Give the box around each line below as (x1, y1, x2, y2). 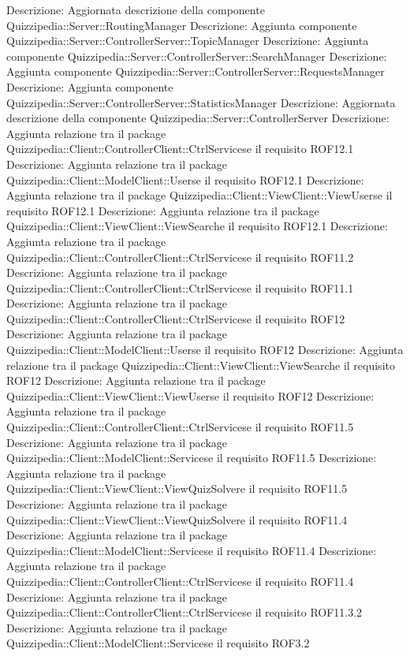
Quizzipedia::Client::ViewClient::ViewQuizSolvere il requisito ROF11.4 (6, 511, 348, 527)
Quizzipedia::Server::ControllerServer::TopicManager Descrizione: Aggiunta (6, 32, 369, 49)
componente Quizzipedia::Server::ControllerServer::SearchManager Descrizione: (6, 47, 387, 64)
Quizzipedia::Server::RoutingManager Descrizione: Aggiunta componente (6, 17, 357, 33)
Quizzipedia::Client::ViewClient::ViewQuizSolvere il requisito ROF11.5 (6, 480, 348, 497)
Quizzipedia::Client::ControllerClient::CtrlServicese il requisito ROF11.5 (6, 419, 354, 435)
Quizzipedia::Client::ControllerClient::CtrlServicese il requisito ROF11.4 (6, 572, 354, 589)
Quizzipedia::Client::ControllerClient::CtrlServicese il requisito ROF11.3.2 (6, 604, 363, 621)
